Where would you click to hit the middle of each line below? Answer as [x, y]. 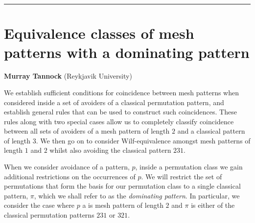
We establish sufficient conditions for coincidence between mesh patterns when [122, 92]
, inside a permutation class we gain [189, 167]
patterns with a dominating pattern [127, 52]
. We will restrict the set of [182, 176]
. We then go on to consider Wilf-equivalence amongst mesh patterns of [143, 140]
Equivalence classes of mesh [99, 33]
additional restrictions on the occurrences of [70, 176]
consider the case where [39, 205]
